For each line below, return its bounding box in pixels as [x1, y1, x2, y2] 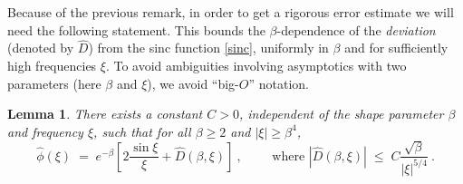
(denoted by [7, 38, 74, 57]
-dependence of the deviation [276, 20, 436, 39]
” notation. [248, 73, 309, 92]
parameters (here [7, 73, 101, 92]
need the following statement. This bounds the [7, 20, 265, 39]
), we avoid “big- [147, 73, 239, 92]
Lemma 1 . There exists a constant [7, 104, 203, 123]
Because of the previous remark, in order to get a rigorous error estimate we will [7, 3, 454, 21]
